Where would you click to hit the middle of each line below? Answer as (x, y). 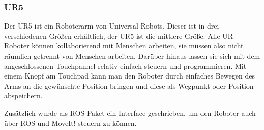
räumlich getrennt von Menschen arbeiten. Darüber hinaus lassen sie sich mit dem (132, 56)
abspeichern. (23, 96)
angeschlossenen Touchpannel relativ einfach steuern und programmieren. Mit (125, 66)
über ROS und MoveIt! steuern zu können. (70, 123)
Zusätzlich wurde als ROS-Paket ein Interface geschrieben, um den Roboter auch (130, 112)
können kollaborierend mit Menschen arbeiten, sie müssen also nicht (138, 46)
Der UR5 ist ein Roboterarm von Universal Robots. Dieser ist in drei (112, 26)
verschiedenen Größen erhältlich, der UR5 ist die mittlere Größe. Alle (112, 35)
